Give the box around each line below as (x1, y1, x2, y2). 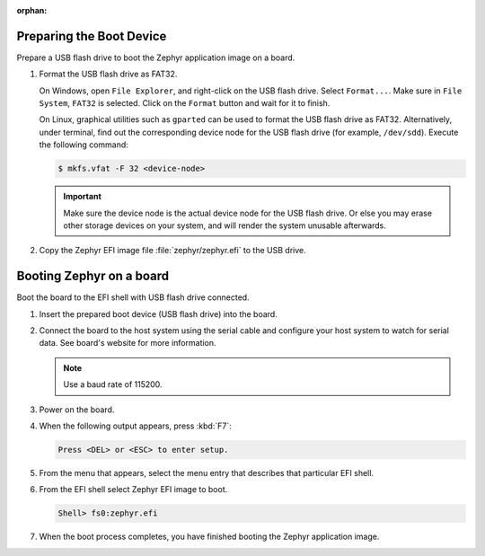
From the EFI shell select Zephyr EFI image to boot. (39, 484, 228, 495)
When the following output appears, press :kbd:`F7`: (39, 420, 233, 431)
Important (63, 191, 102, 202)
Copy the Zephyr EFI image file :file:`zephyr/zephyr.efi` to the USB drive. (39, 245, 306, 256)
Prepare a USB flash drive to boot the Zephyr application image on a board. (16, 52, 295, 63)
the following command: (39, 139, 129, 150)
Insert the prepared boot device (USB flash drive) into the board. (39, 308, 278, 319)
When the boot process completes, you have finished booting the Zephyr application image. (39, 531, 380, 543)
